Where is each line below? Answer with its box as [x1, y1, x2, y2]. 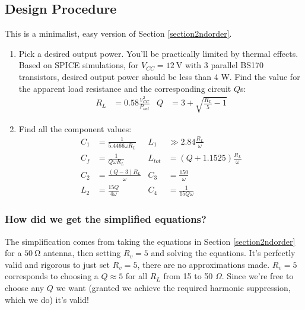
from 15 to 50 [163, 270, 213, 282]
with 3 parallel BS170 [185, 59, 263, 71]
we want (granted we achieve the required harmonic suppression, [56, 282, 291, 293]
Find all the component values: [18, 122, 132, 135]
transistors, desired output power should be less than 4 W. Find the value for [18, 70, 300, 82]
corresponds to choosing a [5, 270, 99, 282]
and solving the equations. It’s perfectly [151, 247, 296, 259]
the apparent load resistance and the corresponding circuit [18, 82, 231, 94]
